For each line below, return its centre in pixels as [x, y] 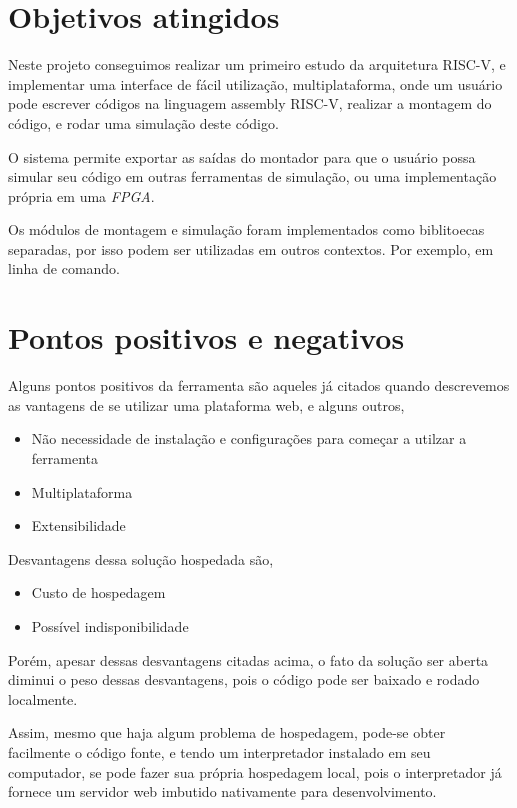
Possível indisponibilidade [110, 625]
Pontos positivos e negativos [206, 337]
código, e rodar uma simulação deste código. [143, 122]
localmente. [43, 698]
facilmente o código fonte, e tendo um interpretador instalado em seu [219, 751]
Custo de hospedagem [98, 592]
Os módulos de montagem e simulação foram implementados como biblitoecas [246, 229]
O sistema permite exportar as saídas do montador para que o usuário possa [242, 156]
